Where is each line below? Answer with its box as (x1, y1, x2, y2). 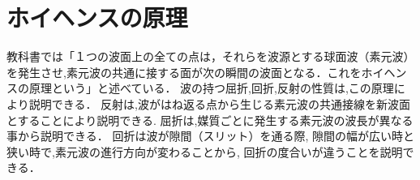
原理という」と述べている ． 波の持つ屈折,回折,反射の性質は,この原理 (28, 79, 394, 96)
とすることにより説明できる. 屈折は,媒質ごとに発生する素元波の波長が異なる (6, 111, 414, 128)
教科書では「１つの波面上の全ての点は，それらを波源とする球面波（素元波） (6, 48, 415, 65)
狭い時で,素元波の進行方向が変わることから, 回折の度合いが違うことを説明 (6, 143, 403, 160)
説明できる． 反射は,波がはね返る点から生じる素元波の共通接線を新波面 (28, 95, 410, 112)
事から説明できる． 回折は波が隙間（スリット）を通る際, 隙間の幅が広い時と (6, 127, 414, 144)
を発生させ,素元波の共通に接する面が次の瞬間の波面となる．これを (6, 63, 362, 80)
